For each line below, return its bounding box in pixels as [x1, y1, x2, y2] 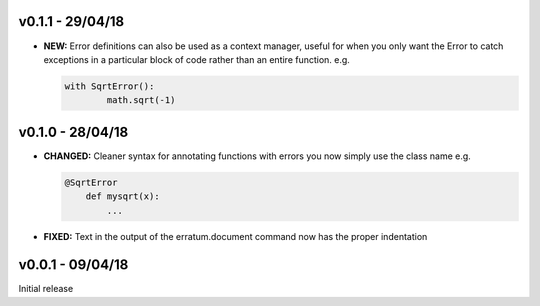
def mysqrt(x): [85, 191, 160, 202]
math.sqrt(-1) [106, 95, 176, 106]
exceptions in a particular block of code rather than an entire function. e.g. [43, 53, 350, 65]
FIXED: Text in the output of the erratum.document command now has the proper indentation [43, 230, 428, 242]
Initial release [18, 283, 74, 295]
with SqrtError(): [64, 80, 155, 92]
